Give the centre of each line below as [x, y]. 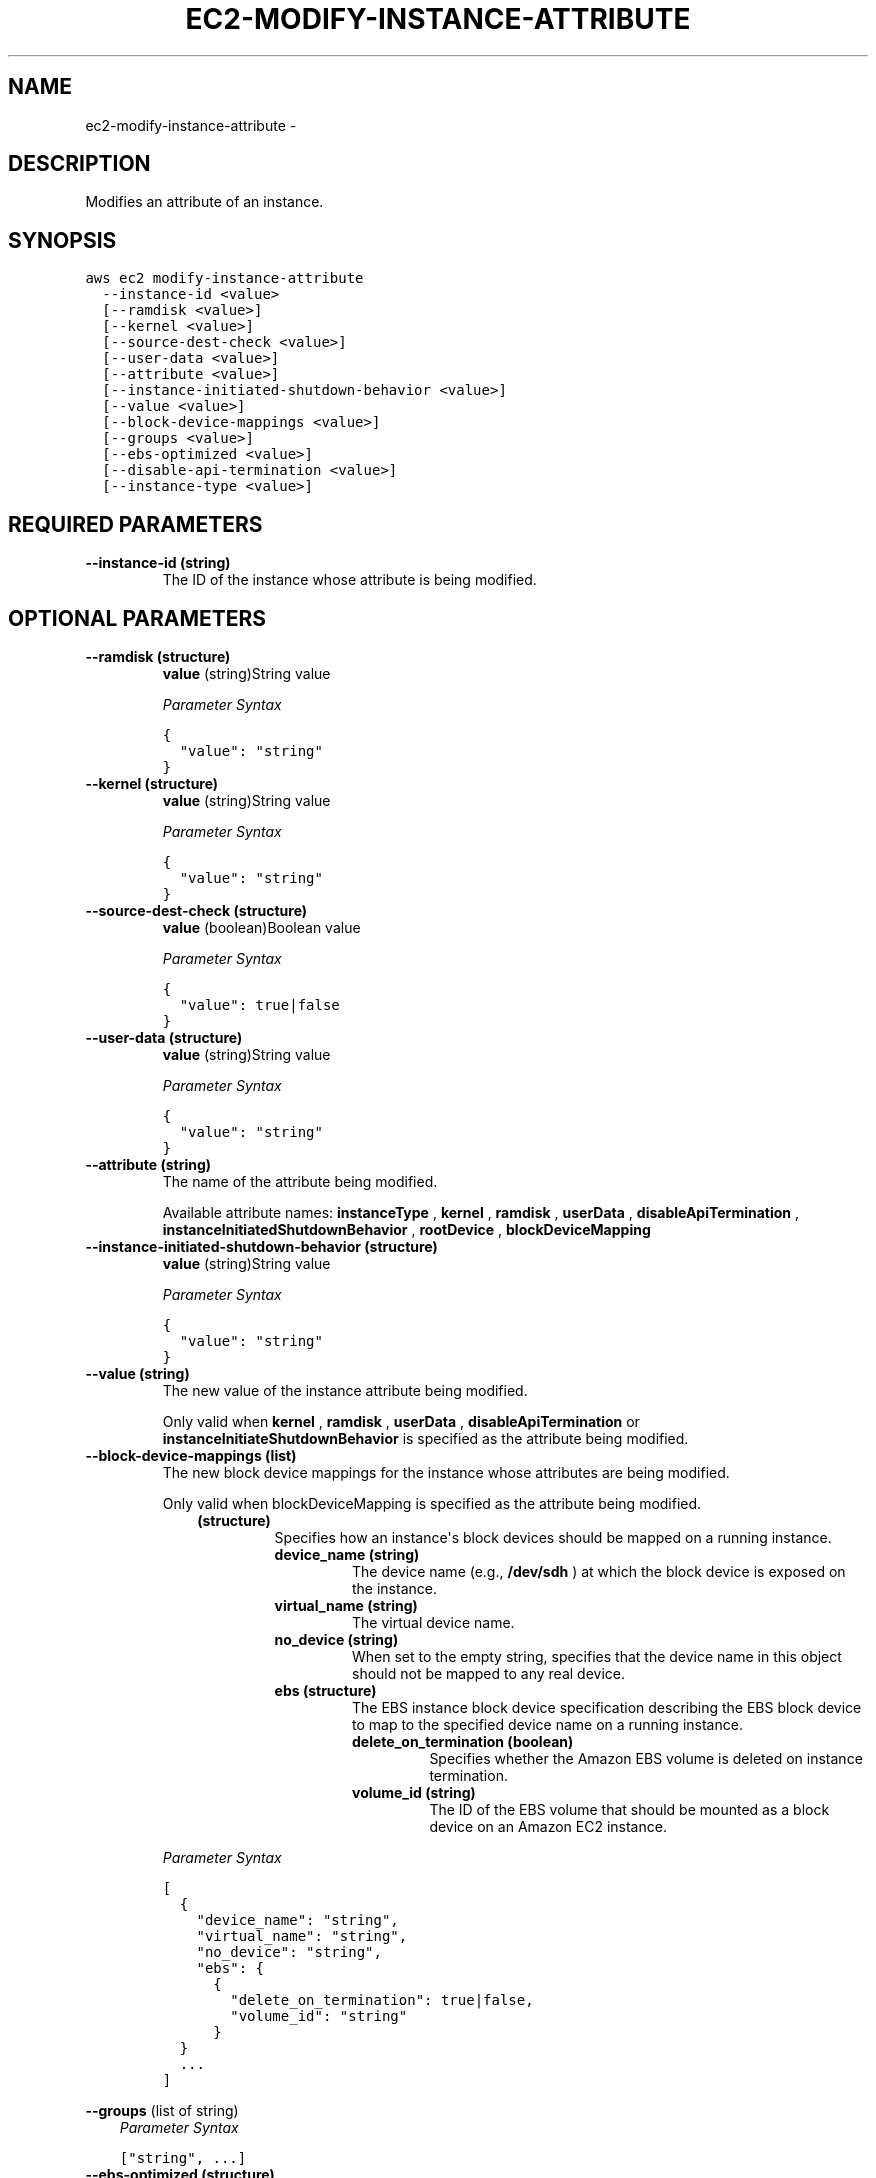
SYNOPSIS [62, 240]
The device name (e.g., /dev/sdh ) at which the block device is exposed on [599, 1571]
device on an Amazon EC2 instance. [548, 1826]
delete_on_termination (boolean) [463, 1741]
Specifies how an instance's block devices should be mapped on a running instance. [553, 1537]
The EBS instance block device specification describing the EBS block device [607, 1707]
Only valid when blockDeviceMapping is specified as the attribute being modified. [432, 1503]
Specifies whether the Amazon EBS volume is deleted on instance [646, 1758]
